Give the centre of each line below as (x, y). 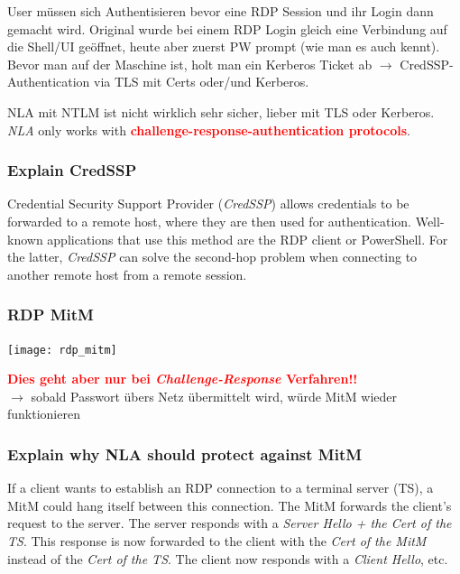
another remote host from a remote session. (127, 274)
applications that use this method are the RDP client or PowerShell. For (248, 239)
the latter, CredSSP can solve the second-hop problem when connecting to (212, 257)
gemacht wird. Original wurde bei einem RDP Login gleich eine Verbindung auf (227, 28)
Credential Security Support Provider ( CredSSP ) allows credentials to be (208, 204)
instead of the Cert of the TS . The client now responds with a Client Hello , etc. (228, 558)
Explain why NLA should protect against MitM (185, 454)
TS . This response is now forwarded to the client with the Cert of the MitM (217, 541)
